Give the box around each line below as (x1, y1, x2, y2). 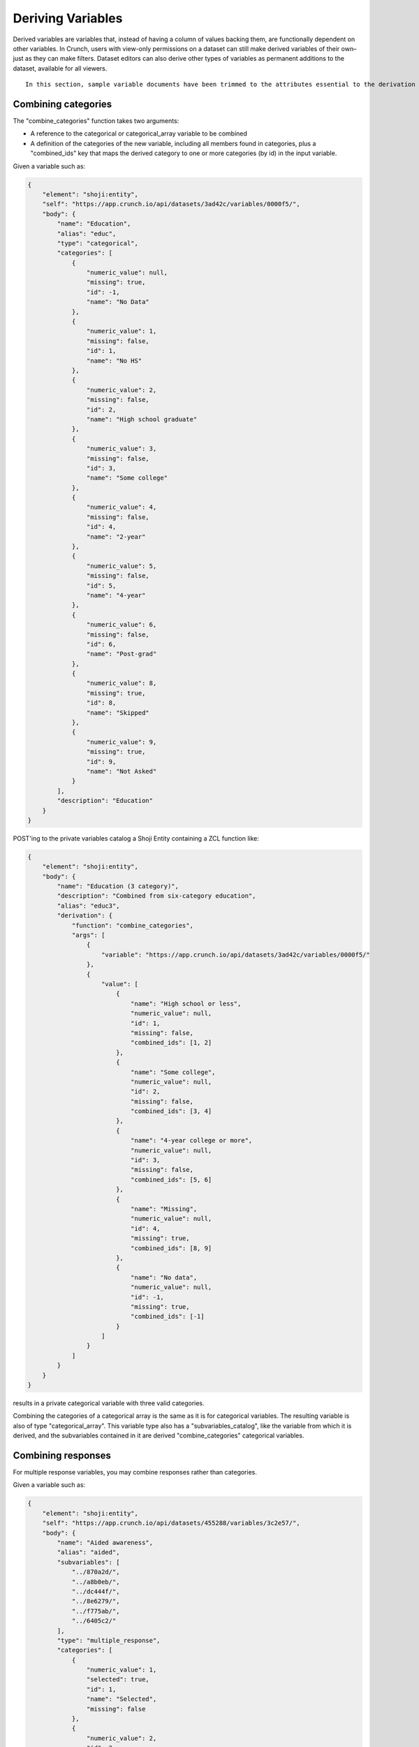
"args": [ (71, 932, 105, 939)
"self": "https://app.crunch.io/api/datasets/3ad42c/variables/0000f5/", (42, 200, 300, 208)
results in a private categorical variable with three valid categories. (13, 1399, 205, 1407)
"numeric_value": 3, (86, 444, 157, 453)
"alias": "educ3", (57, 901, 120, 910)
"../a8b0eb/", (71, 1578, 120, 1586)
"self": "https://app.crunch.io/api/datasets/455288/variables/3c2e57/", (42, 1519, 300, 1527)
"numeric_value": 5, (86, 562, 157, 570)
